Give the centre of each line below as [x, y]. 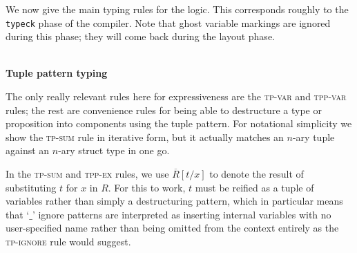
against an [28, 150]
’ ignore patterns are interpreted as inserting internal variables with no [182, 214]
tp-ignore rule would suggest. [68, 241]
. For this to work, [147, 187]
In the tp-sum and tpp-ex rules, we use [87, 174]
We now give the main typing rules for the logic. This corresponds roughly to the [177, 9]
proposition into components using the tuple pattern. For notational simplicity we [179, 123]
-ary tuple [313, 137]
